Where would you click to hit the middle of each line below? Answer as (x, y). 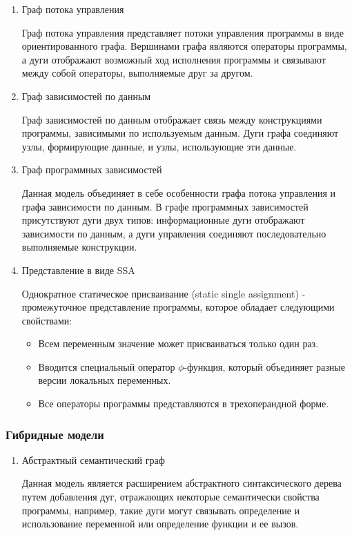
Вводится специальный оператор (107, 366)
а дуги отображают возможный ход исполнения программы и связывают (174, 59)
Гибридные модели (55, 434)
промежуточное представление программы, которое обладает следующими (178, 307)
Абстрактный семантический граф (93, 459)
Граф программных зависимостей (92, 169)
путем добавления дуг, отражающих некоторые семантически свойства (170, 497)
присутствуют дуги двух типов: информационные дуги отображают (163, 220)
